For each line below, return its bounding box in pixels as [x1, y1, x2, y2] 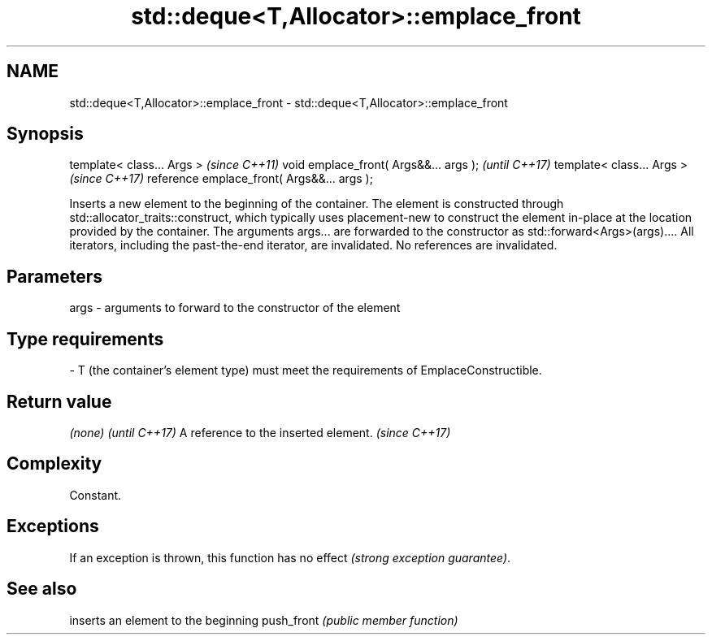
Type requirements [7, 328, 164, 349]
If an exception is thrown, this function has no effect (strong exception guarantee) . [69, 550, 511, 565]
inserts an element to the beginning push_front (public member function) [69, 613, 458, 627]
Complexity [7, 453, 102, 474]
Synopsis [7, 123, 84, 145]
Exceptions [7, 516, 99, 537]
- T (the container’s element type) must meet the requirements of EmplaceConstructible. [69, 363, 542, 378]
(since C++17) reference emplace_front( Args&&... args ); [69, 171, 373, 186]
